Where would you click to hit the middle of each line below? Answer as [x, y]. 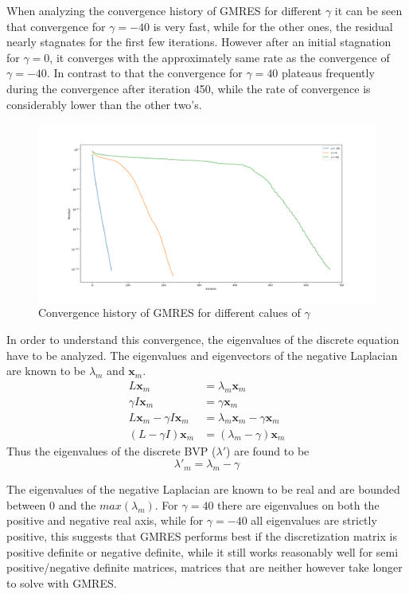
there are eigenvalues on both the [298, 504]
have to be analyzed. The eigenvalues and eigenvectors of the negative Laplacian [202, 355]
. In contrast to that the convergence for [144, 73]
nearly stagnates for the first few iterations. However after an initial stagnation [199, 42]
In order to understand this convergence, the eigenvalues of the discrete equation [203, 339]
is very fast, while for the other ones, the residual [273, 26]
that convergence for [56, 26]
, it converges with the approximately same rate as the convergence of [220, 57]
